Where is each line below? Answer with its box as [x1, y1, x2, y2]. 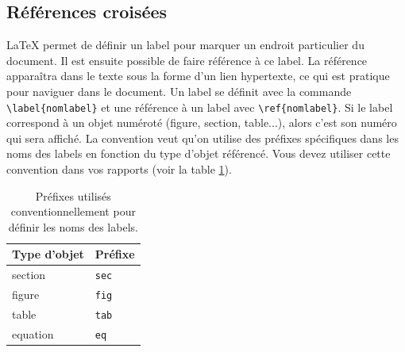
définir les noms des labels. [8, 218, 138, 235]
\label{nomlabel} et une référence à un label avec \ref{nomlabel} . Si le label [6, 98, 393, 115]
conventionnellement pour [10, 203, 136, 220]
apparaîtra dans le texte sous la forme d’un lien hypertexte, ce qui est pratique [6, 67, 390, 84]
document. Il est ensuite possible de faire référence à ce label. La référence [6, 52, 368, 68]
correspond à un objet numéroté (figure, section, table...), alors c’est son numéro [6, 114, 397, 131]
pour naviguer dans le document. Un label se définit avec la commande [6, 82, 352, 99]
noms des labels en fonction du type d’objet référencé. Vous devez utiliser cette [6, 145, 391, 162]
